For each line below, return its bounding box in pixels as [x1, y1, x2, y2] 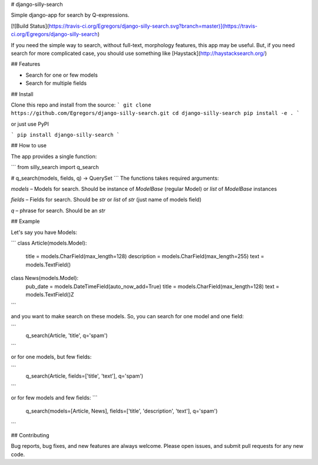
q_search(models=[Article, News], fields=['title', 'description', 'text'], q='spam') [25, 407, 218, 415]
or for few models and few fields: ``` [11, 394, 98, 401]
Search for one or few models [25, 71, 98, 78]
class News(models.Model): [11, 275, 79, 282]
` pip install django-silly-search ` [11, 131, 120, 138]
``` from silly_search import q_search [11, 164, 100, 171]
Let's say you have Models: [11, 229, 78, 236]
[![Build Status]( [11, 22, 49, 29]
